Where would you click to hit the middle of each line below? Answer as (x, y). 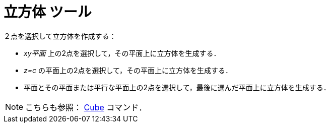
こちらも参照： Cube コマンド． (86, 107)
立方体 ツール (48, 12)
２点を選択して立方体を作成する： (60, 36)
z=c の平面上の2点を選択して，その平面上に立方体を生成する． (128, 70)
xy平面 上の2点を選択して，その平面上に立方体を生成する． (122, 53)
